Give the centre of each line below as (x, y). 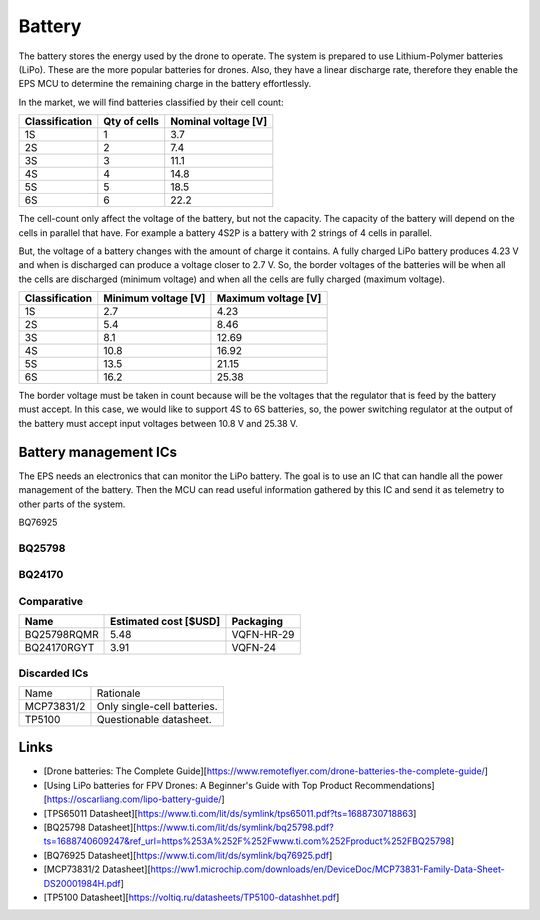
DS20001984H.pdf (82, 883)
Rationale (118, 693)
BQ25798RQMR (61, 635)
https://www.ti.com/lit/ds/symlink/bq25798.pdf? (235, 827)
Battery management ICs (98, 451)
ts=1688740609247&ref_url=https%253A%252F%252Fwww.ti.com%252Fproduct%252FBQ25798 (247, 841)
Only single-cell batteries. (157, 706)
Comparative (51, 601)
